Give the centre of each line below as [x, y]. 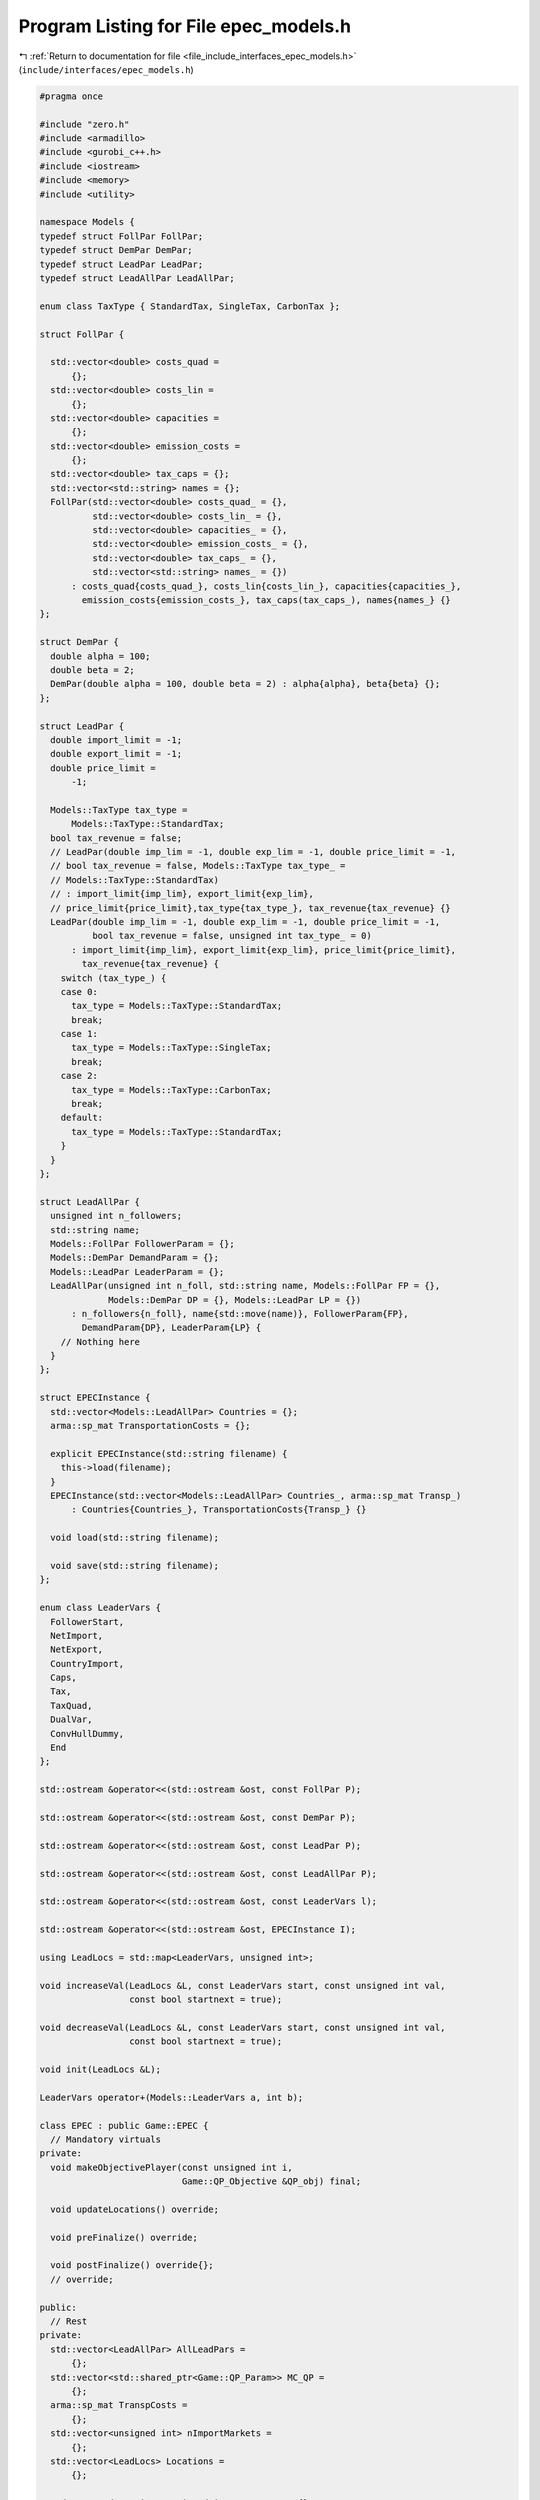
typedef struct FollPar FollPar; [121, 236]
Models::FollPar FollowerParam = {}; [142, 1243]
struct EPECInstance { [95, 1398]
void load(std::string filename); [135, 1538]
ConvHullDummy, [87, 1733]
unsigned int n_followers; [116, 1216]
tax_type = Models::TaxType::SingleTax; [171, 1048]
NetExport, [77, 1649]
